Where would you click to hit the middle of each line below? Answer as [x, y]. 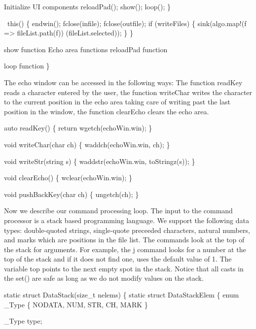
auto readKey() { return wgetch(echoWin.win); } [78, 128]
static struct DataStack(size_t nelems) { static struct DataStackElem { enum [122, 295]
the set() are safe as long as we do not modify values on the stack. [104, 278]
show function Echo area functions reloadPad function [86, 49]
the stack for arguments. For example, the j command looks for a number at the [125, 249]
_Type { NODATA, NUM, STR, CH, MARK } [76, 304]
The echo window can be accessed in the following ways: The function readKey [123, 82]
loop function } [27, 66]
